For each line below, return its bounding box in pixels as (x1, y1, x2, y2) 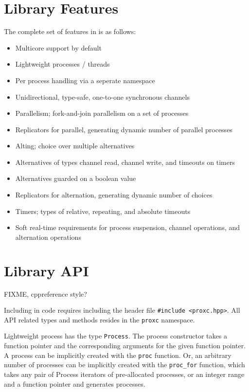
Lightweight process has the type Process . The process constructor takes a (4, 331, 227, 341)
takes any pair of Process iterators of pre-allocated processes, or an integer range (4, 369, 245, 379)
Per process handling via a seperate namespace (15, 75, 155, 85)
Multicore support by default (15, 42, 102, 53)
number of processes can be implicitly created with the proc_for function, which (4, 359, 245, 370)
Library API (4, 260, 89, 280)
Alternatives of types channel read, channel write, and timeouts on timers (15, 157, 235, 167)
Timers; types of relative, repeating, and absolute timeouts (15, 206, 191, 216)
